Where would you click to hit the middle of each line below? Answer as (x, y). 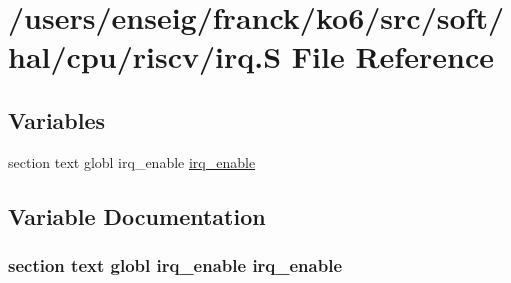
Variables (57, 119)
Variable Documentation (137, 215)
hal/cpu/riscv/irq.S (145, 56)
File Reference (392, 56)
